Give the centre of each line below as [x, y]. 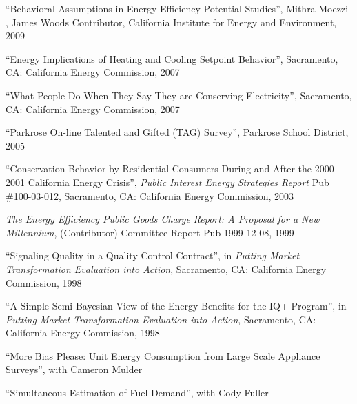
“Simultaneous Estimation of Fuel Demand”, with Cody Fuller [137, 393]
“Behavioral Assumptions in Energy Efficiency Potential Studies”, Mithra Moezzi [177, 8]
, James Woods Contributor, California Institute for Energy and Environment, [171, 22]
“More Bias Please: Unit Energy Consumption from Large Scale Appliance [163, 355]
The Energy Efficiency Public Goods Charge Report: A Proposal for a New [163, 219]
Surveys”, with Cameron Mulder [74, 369]
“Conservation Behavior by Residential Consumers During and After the [159, 169]
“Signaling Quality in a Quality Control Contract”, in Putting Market [153, 255]
